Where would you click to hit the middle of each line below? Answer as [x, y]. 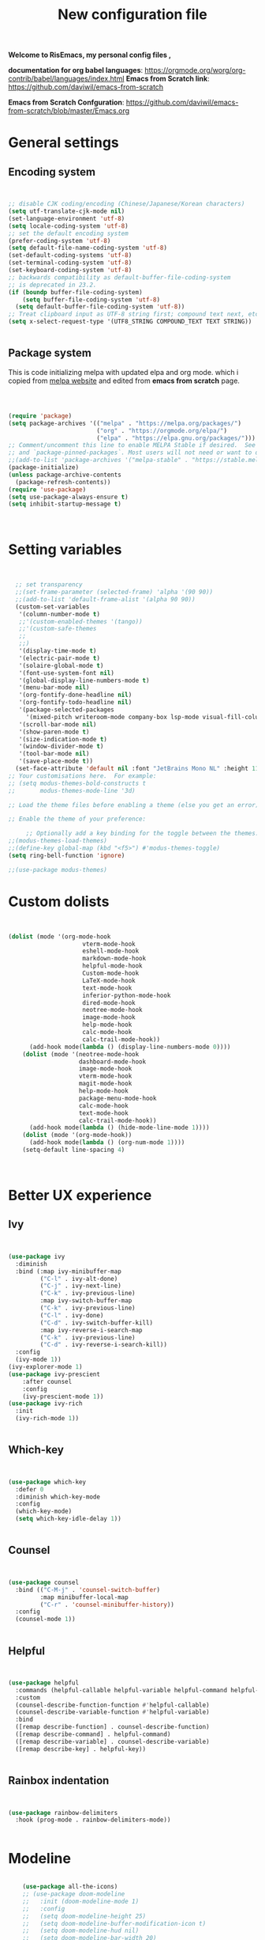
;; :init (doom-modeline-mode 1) [81, 1901]
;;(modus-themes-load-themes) [58, 841]
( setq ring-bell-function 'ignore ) [67, 855]
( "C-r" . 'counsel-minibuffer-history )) [107, 1605]
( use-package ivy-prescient [54, 1374]
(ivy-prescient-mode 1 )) [63, 1396]
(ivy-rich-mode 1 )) [47, 1419]
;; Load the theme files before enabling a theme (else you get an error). [135, 805]
